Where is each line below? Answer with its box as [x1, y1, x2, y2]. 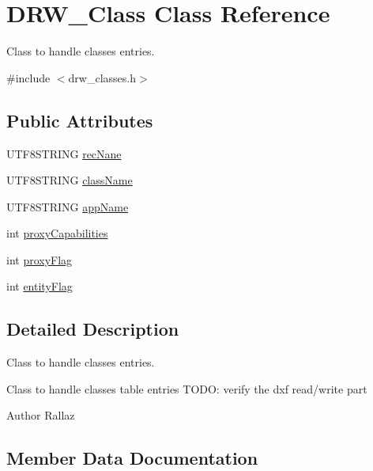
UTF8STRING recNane [6, 145, 122, 161]
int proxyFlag [6, 251, 73, 268]
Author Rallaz [6, 407, 75, 424]
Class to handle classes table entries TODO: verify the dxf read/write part [6, 380, 367, 397]
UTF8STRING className [6, 172, 133, 188]
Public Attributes [6, 108, 153, 132]
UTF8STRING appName [6, 198, 129, 215]
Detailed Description [6, 317, 179, 341]
